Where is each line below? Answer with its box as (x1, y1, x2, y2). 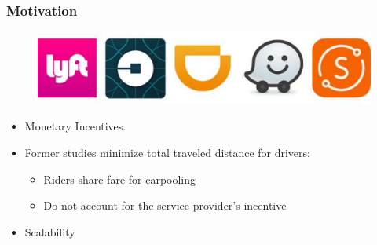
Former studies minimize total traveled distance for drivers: (24, 144, 310, 160)
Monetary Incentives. (24, 118, 126, 134)
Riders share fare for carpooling (43, 170, 196, 187)
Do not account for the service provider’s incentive (43, 197, 287, 214)
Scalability (24, 223, 75, 240)
